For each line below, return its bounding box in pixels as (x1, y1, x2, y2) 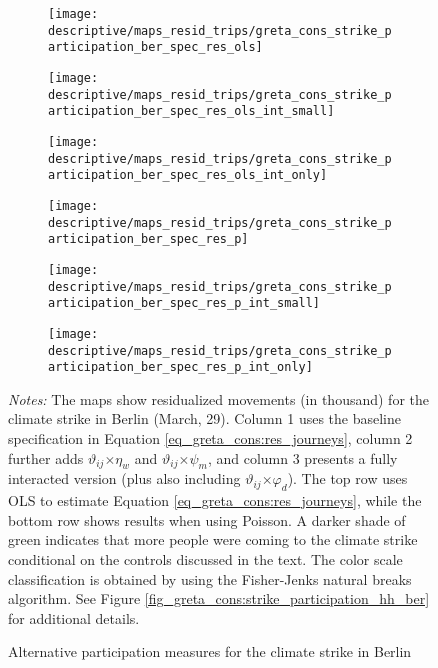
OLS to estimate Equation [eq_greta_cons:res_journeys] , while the (8, 490, 422, 511)
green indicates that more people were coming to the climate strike (8, 529, 418, 550)
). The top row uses (287, 468, 408, 489)
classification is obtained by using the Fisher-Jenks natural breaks (8, 568, 412, 589)
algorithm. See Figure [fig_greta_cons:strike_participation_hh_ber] (8, 588, 430, 609)
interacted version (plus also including (8, 468, 241, 489)
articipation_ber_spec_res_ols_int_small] (48, 104, 335, 119)
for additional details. (8, 607, 140, 628)
